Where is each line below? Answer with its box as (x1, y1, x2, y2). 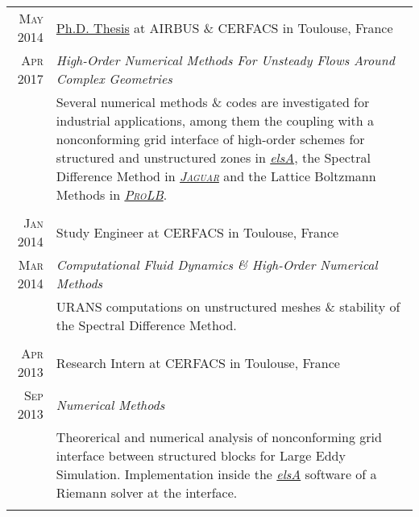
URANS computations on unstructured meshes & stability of (56, 297, 400, 316)
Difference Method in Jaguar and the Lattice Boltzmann (56, 167, 376, 185)
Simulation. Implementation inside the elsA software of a (56, 465, 377, 483)
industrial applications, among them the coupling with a (56, 111, 374, 130)
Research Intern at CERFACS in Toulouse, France (56, 353, 340, 372)
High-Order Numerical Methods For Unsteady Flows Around (56, 51, 395, 69)
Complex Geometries (56, 69, 172, 88)
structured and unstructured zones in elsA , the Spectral (56, 148, 371, 167)
